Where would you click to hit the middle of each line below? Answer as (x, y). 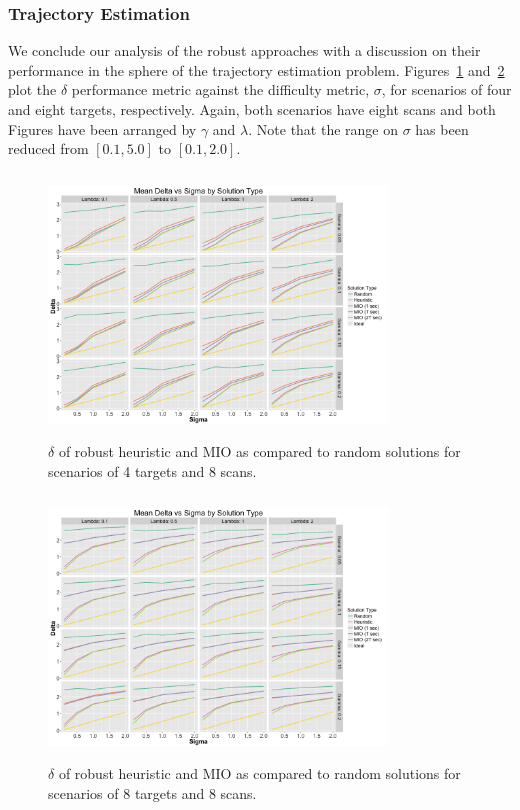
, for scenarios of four (446, 89)
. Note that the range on (323, 128)
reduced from (48, 148)
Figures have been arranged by (102, 128)
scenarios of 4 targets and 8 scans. (152, 470)
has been (442, 128)
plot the (32, 89)
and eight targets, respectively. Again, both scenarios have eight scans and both (252, 109)
